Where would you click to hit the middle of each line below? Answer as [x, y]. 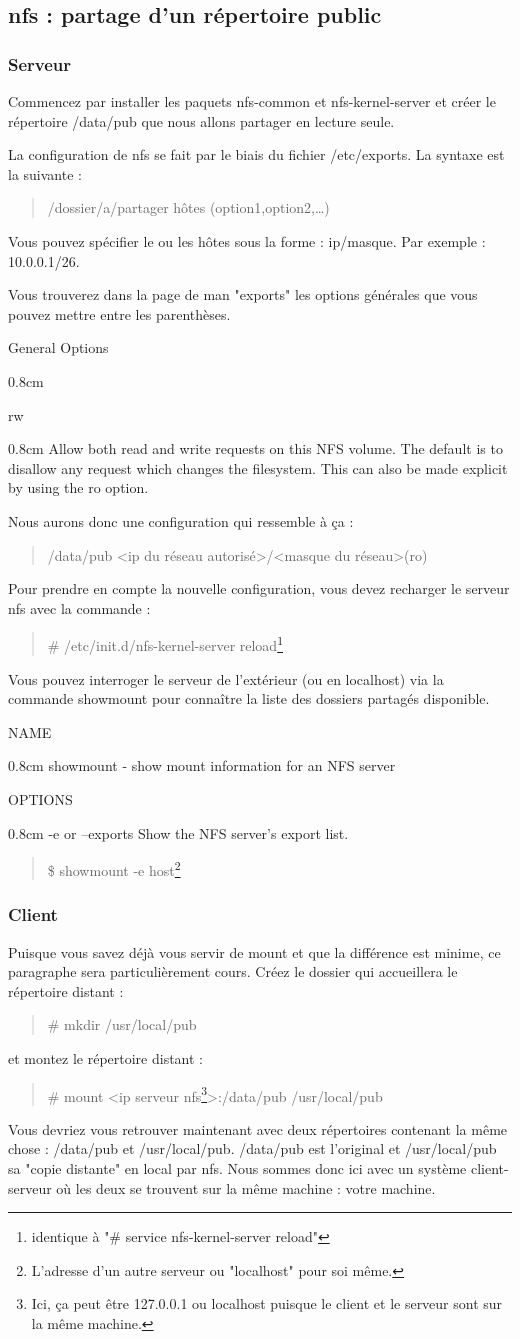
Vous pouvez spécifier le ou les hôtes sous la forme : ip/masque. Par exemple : [247, 240]
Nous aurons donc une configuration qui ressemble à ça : [181, 520]
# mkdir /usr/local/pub [122, 1024]
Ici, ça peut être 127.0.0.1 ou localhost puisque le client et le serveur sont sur [267, 1303]
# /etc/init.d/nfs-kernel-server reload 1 [165, 643]
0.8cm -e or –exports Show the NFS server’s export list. [178, 832]
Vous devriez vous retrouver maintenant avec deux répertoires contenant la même [258, 1128]
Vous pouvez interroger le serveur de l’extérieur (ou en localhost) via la [226, 678]
